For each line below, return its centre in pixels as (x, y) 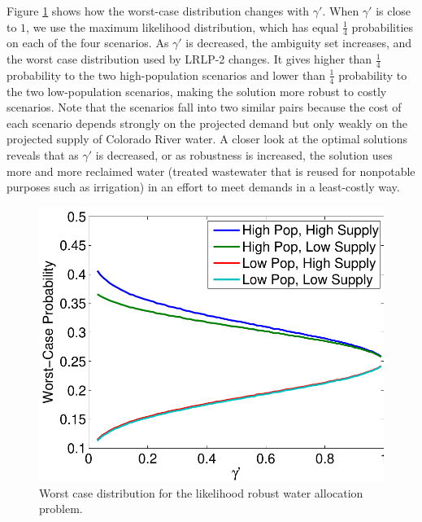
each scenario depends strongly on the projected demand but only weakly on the (207, 123)
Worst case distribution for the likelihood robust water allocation (201, 492)
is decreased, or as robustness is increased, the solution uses (244, 155)
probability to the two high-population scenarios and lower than (166, 75)
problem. (61, 509)
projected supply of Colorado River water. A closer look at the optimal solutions (207, 139)
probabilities (383, 26)
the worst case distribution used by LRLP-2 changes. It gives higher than (189, 59)
